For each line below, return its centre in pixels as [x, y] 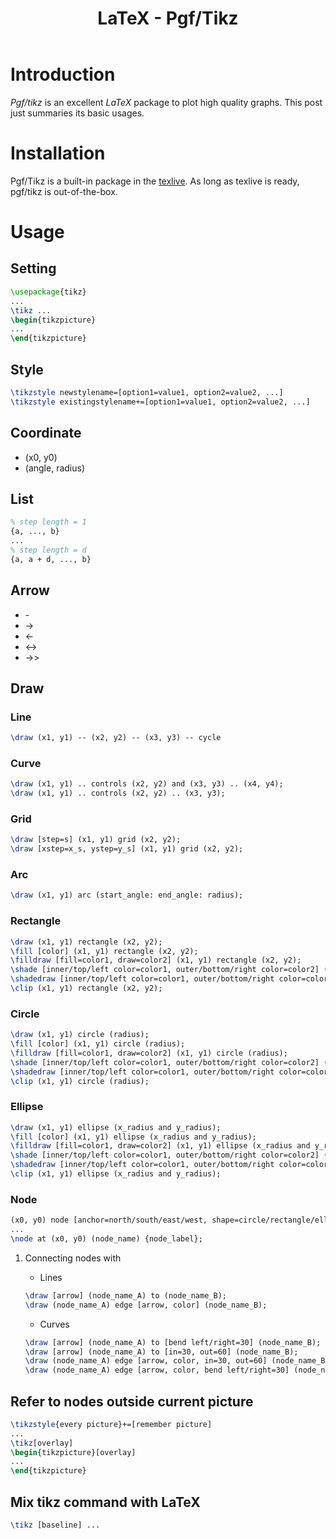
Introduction [63, 74]
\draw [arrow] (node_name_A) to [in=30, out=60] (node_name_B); [161, 1352]
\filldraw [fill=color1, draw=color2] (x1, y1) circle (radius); [149, 1053]
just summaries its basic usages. [77, 113]
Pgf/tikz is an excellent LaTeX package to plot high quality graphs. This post [166, 102]
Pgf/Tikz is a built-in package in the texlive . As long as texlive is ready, [155, 181]
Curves [54, 1324]
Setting [33, 268]
